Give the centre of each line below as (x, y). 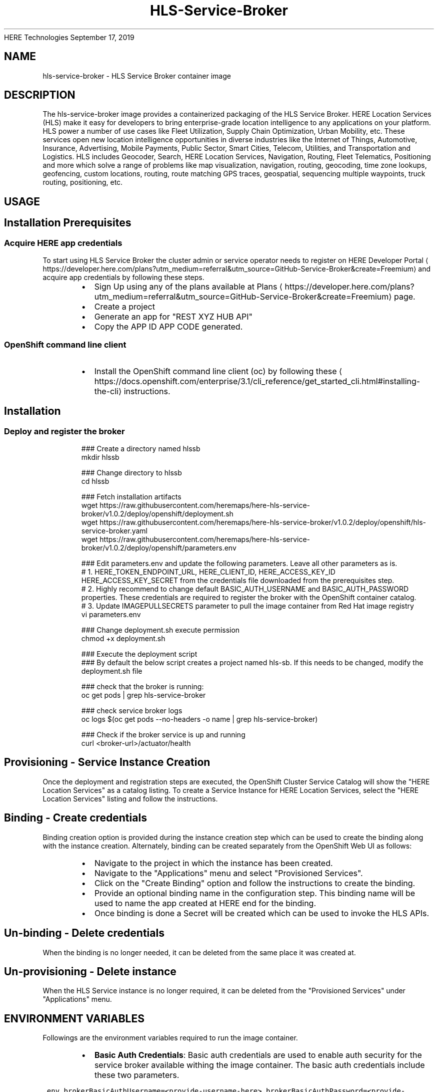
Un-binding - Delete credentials (84, 933)
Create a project (124, 307)
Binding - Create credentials (75, 818)
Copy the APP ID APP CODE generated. (168, 327)
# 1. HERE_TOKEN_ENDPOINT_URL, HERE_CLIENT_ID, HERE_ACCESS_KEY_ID (208, 572)
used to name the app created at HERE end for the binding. (205, 903)
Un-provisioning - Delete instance (90, 972)
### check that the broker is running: (142, 687)
